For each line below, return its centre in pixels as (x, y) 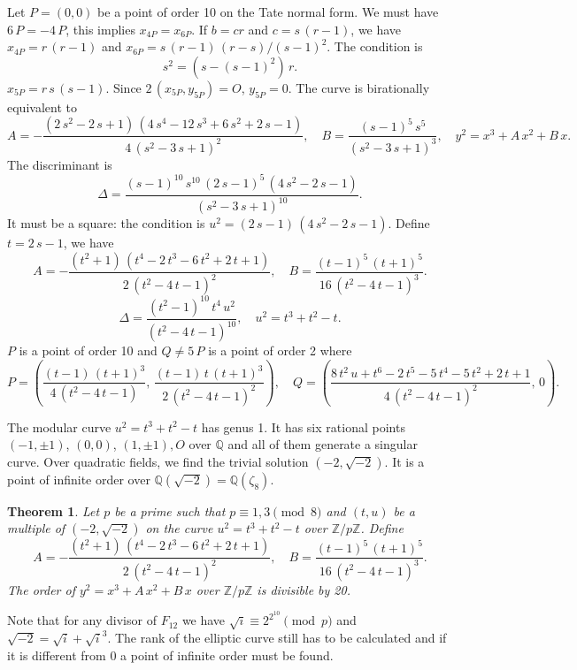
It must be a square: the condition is (106, 223)
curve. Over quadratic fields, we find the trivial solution (158, 461)
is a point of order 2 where (280, 350)
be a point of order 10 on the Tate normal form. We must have (268, 11)
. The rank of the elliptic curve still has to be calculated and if (277, 638)
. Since (123, 87)
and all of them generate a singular (323, 444)
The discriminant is (60, 164)
